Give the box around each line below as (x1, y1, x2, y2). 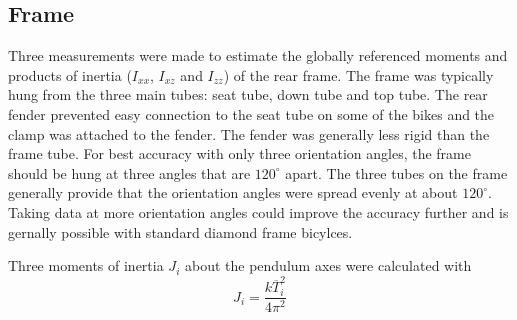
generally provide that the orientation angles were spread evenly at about (8, 182, 458, 203)
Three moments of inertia (8, 255, 164, 276)
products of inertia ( (8, 64, 132, 85)
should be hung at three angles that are (8, 162, 251, 183)
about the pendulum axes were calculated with (184, 255, 472, 276)
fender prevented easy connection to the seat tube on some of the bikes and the (8, 103, 495, 124)
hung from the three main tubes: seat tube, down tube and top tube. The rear (8, 84, 488, 105)
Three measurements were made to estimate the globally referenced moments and (8, 45, 508, 66)
